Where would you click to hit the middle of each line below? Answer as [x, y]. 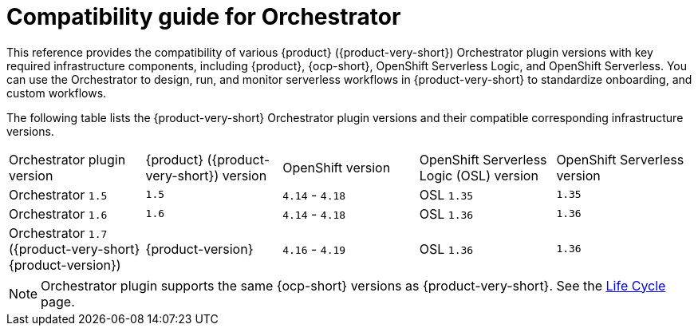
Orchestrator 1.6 [58, 213]
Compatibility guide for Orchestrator [204, 17]
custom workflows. [57, 93]
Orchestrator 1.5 [58, 194]
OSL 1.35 [446, 194]
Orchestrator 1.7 [58, 233]
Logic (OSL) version [479, 175]
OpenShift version [337, 167]
